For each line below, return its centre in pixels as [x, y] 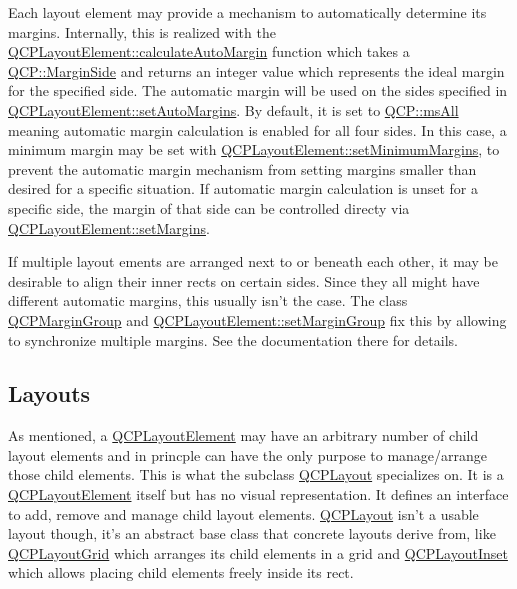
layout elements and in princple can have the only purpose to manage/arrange [248, 454]
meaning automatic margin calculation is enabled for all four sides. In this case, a [257, 129]
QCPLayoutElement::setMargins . [109, 227]
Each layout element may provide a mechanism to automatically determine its [247, 12]
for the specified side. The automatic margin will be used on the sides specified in [258, 90]
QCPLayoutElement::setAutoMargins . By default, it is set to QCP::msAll [233, 109]
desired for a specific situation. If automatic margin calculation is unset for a [243, 188]
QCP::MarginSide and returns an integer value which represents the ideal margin [256, 70]
